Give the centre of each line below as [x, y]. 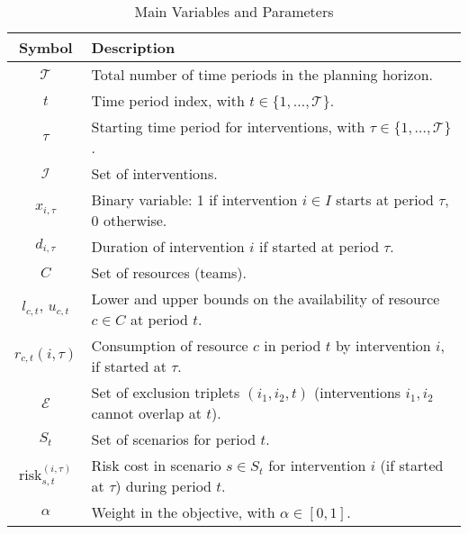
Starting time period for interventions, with [228, 127]
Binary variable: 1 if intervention [194, 199]
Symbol [45, 47]
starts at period [385, 199]
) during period [163, 486]
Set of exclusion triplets [166, 392]
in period [292, 345]
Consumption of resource [170, 345]
